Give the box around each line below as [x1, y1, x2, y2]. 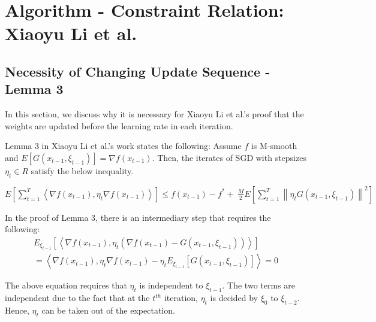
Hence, [5, 303, 29, 316]
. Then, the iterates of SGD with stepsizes [152, 151, 306, 163]
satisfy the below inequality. [31, 164, 134, 177]
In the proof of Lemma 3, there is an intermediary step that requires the [5, 211, 271, 223]
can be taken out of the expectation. [41, 303, 175, 316]
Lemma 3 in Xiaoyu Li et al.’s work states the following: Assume [5, 139, 242, 152]
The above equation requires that [5, 279, 127, 291]
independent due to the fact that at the [5, 291, 150, 304]
